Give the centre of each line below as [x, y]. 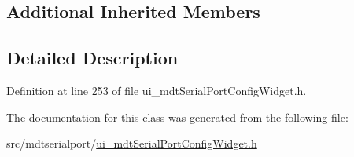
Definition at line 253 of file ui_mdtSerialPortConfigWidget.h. [157, 90]
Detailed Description [92, 58]
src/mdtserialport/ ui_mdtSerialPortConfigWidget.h [132, 143]
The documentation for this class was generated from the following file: [177, 117]
